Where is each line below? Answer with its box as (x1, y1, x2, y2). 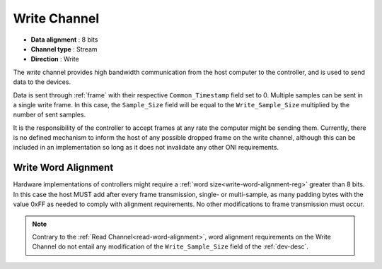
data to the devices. (13, 78, 71, 86)
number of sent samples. (13, 110, 86, 119)
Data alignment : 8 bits (30, 35, 98, 44)
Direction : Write (30, 55, 79, 64)
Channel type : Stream (30, 44, 98, 53)
